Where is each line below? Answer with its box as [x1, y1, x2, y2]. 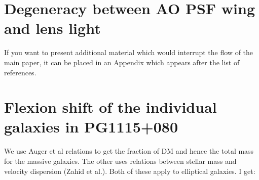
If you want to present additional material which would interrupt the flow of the [4, 47, 253, 58]
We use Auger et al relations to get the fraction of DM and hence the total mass [4, 146, 254, 156]
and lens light [4, 18, 101, 38]
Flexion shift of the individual [4, 97, 217, 117]
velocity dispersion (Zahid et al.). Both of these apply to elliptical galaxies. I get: [4, 165, 255, 176]
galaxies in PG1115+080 [4, 116, 178, 137]
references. [4, 67, 36, 77]
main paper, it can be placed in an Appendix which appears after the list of [4, 57, 240, 67]
